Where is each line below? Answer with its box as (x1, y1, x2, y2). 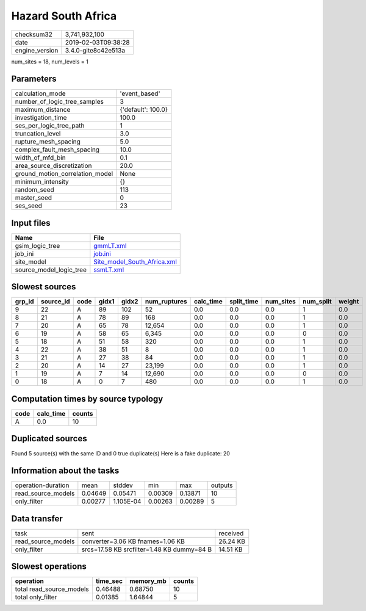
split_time (229, 297, 259, 306)
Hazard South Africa (11, 9, 117, 23)
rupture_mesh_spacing (15, 137, 81, 146)
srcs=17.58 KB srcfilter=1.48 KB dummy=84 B (81, 545, 212, 554)
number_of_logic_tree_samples (15, 98, 104, 106)
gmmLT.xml (93, 241, 127, 250)
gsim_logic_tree (15, 241, 60, 250)
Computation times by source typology (11, 394, 163, 404)
